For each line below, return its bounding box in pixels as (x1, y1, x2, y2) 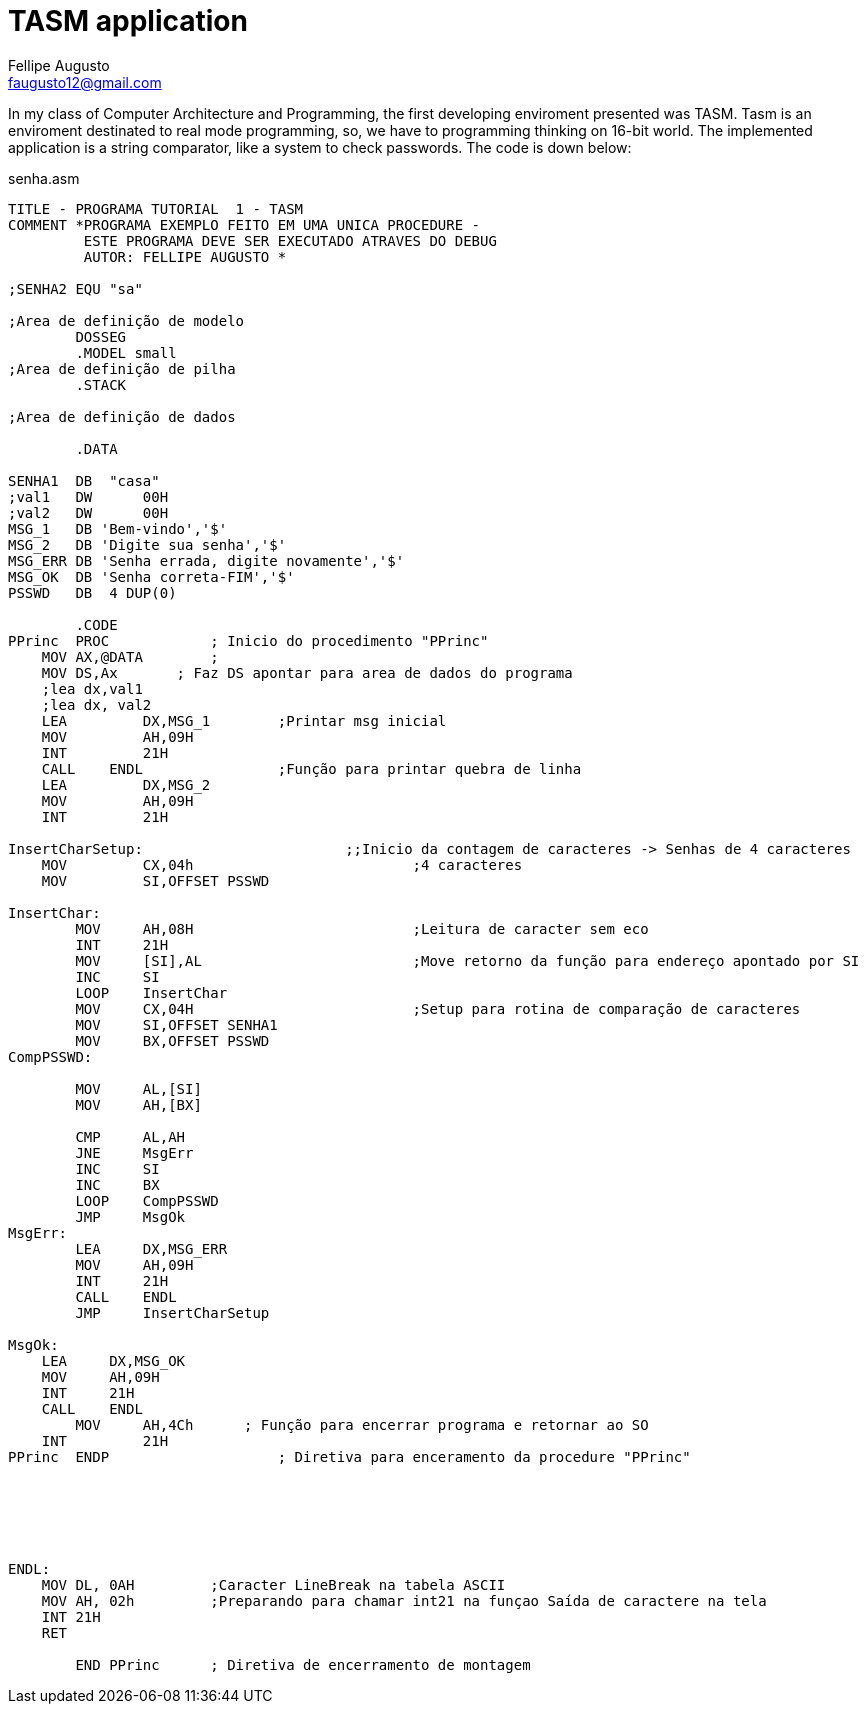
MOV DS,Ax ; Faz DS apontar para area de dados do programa (41, 664, 573, 681)
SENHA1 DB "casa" (8, 472, 160, 489)
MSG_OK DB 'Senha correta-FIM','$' (8, 568, 295, 585)
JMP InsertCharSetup (75, 1304, 270, 1321)
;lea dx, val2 (41, 696, 152, 713)
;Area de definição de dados (8, 408, 236, 425)
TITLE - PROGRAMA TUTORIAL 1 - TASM (8, 200, 304, 217)
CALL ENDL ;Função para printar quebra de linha (41, 760, 582, 777)
